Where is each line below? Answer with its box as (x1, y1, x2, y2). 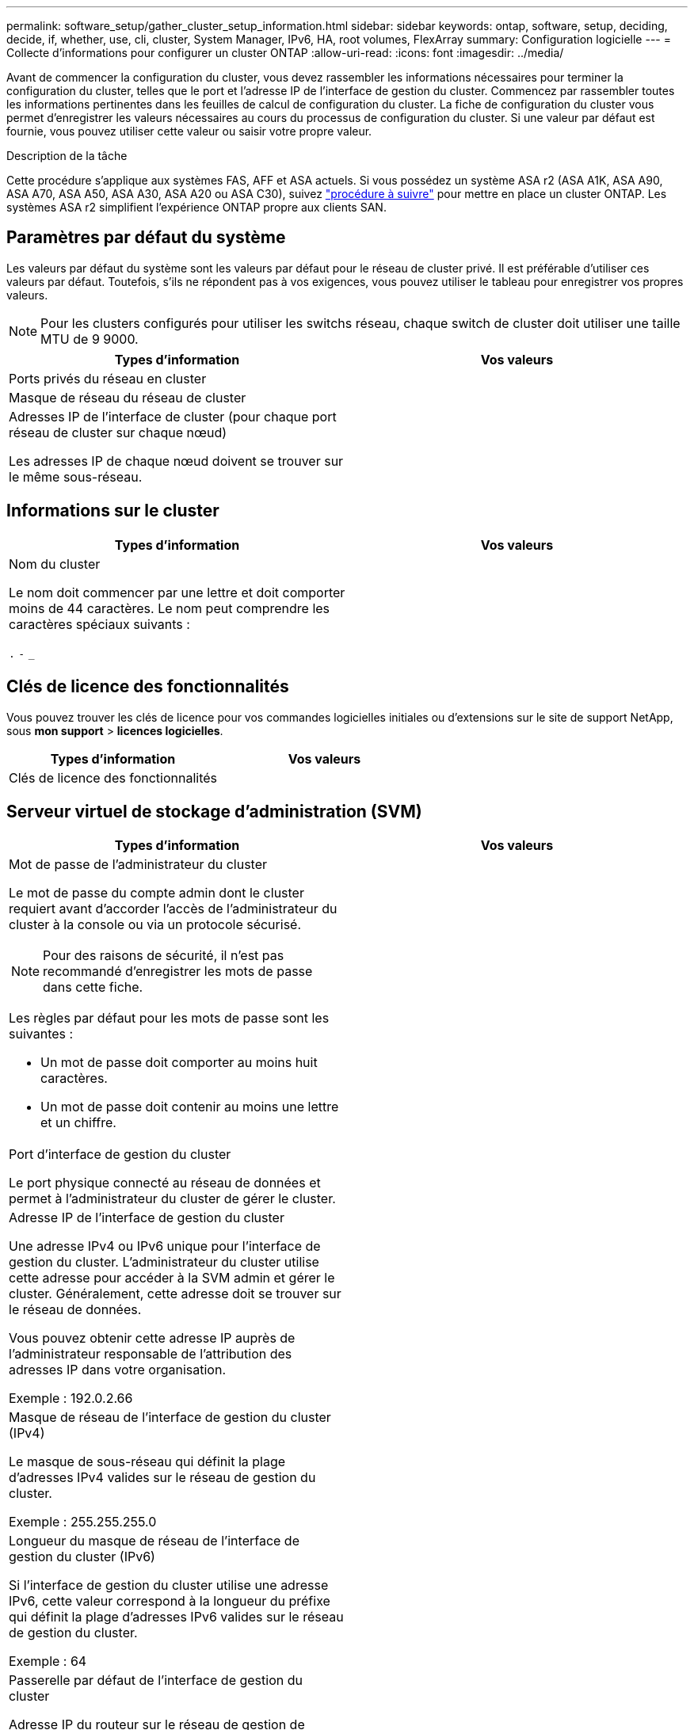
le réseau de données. (9, 1301, 142, 1318)
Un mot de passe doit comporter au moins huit (40, 1054, 318, 1071)
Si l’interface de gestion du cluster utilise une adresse (9, 1577, 329, 1594)
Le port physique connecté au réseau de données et (9, 1175, 321, 1191)
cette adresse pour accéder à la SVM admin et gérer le (9, 1270, 335, 1286)
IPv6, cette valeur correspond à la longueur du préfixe (9, 1593, 330, 1610)
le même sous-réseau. (9, 468, 143, 485)
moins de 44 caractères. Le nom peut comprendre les (9, 600, 330, 616)
